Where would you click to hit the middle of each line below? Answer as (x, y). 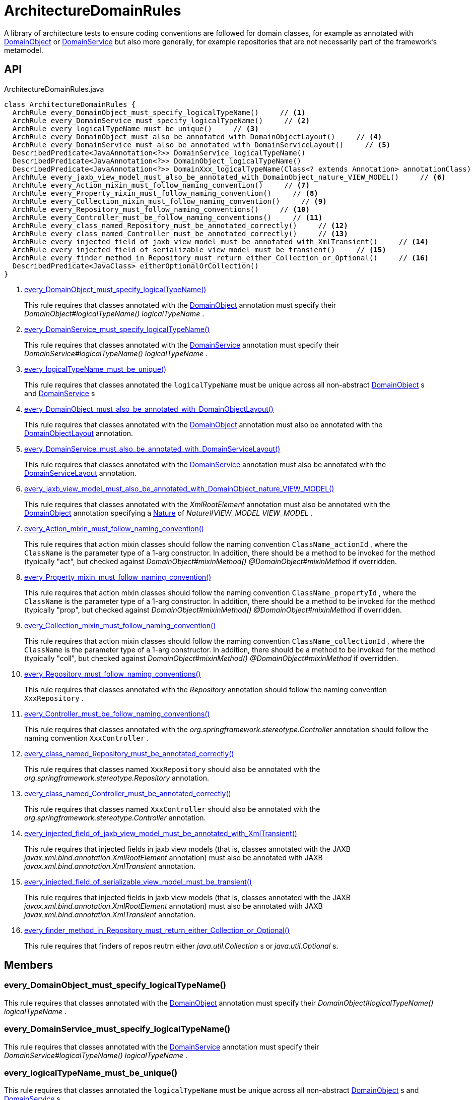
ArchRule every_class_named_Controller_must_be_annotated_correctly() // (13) (180, 233)
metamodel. (24, 50)
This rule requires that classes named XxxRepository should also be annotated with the (172, 769)
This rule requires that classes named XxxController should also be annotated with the (172, 809)
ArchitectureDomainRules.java (54, 89)
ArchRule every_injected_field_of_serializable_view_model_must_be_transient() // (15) (199, 250)
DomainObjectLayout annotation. (79, 433)
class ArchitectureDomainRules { (70, 104)
